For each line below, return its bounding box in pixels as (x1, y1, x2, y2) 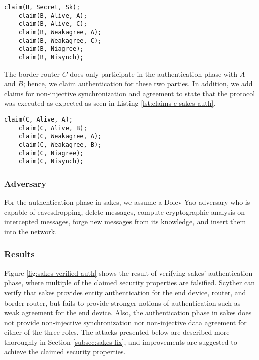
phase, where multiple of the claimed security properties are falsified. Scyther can (4, 277, 255, 288)
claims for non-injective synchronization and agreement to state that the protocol (4, 88, 255, 98)
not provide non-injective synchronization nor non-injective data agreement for (4, 317, 247, 327)
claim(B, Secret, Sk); (4, 4, 80, 11)
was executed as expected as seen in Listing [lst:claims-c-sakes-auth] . (4, 98, 216, 108)
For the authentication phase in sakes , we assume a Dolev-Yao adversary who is (4, 197, 250, 207)
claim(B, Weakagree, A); (18, 28, 102, 36)
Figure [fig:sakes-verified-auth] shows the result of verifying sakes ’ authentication (4, 267, 253, 278)
